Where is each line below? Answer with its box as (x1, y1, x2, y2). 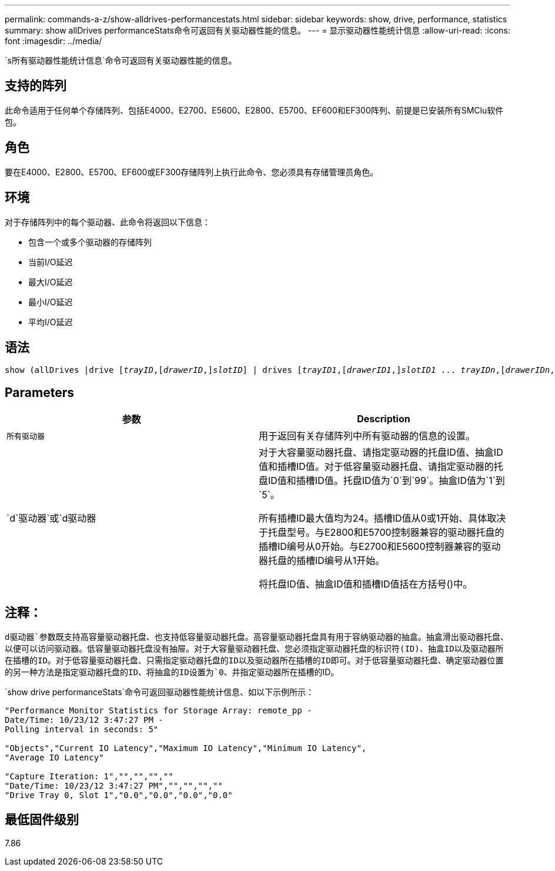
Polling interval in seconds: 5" (5, 725, 159, 735)
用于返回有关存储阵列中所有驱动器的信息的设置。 (259, 430, 476, 442)
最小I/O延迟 (28, 296, 73, 307)
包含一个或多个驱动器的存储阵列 (28, 236, 152, 247)
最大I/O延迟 (28, 276, 73, 287)
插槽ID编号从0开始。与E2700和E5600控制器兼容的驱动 (259, 540, 501, 553)
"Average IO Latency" (5, 753, 104, 763)
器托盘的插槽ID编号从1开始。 (259, 555, 385, 567)
